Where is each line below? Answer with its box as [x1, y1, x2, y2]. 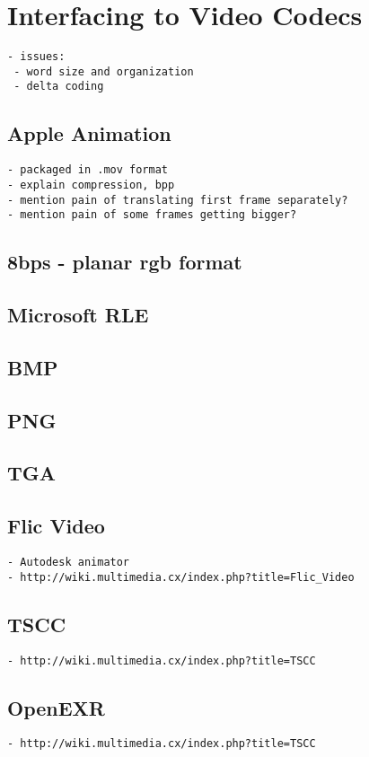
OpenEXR [7, 693, 105, 721]
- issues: [7, 50, 66, 64]
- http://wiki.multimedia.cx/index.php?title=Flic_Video [7, 570, 355, 584]
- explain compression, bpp [7, 178, 175, 191]
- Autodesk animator [7, 556, 130, 569]
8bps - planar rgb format [7, 248, 242, 276]
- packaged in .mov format [7, 163, 168, 177]
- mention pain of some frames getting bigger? [7, 208, 297, 222]
